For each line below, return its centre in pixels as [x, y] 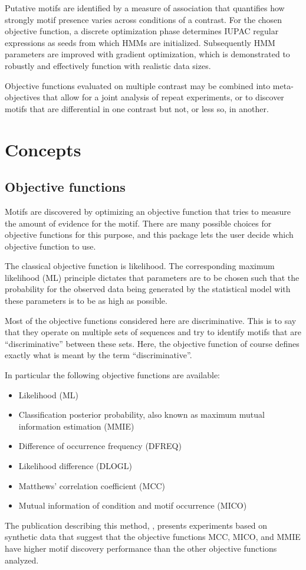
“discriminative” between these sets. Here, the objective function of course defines [152, 343]
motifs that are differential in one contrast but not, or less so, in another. [137, 108]
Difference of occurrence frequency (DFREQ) [100, 446]
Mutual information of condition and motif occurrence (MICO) [133, 505]
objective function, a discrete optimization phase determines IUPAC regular [142, 31]
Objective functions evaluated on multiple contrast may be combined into [138, 85]
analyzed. [22, 560]
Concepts [43, 149]
